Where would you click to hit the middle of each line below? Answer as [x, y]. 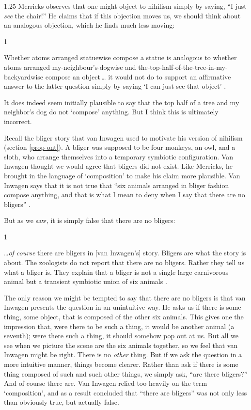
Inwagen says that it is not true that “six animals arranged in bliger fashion [117, 185]
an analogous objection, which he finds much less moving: [89, 25]
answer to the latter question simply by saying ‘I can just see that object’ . [115, 86]
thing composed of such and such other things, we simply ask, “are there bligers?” [126, 373]
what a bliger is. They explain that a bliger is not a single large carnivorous [116, 272]
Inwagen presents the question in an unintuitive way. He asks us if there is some [123, 307]
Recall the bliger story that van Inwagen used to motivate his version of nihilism [123, 137]
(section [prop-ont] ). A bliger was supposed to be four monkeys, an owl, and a [120, 147]
